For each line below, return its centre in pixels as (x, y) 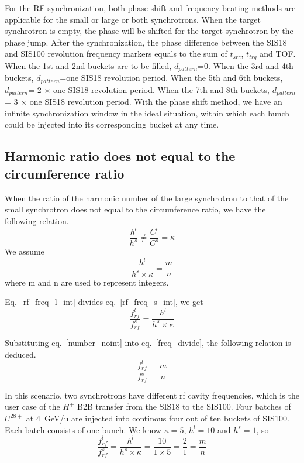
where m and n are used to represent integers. (87, 282)
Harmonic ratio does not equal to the (120, 156)
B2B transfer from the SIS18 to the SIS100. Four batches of (184, 407)
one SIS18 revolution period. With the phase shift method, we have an (156, 102)
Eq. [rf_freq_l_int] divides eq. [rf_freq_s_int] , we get (104, 302)
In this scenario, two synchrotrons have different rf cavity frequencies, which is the (152, 395)
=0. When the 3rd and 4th (246, 65)
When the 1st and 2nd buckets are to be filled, (88, 65)
